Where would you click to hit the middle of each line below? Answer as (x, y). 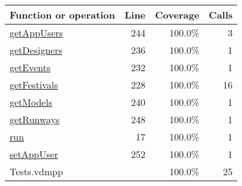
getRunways (35, 119)
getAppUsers (37, 33)
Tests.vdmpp (37, 171)
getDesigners (36, 50)
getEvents (30, 67)
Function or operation (62, 15)
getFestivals (34, 85)
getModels (31, 102)
